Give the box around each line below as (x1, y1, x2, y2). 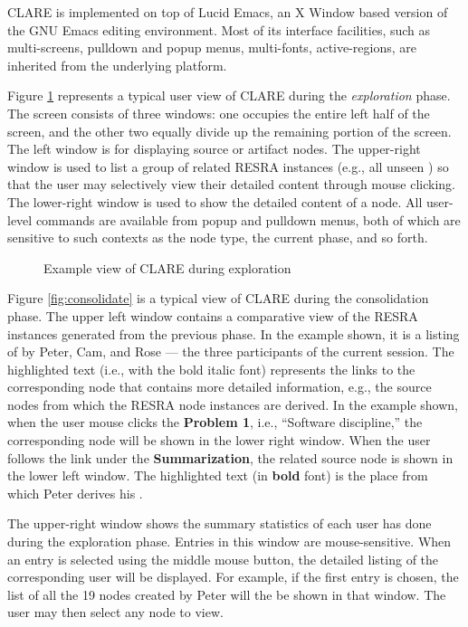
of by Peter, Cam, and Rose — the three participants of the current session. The (7, 342, 454, 361)
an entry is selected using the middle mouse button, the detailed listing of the (7, 549, 439, 568)
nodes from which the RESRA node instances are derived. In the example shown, (7, 394, 458, 413)
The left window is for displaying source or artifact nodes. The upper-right (7, 139, 421, 158)
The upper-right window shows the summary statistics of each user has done (7, 514, 432, 533)
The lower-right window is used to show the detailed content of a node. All (7, 192, 423, 211)
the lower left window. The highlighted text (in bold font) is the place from (7, 466, 428, 485)
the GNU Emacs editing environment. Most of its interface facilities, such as (7, 20, 431, 39)
